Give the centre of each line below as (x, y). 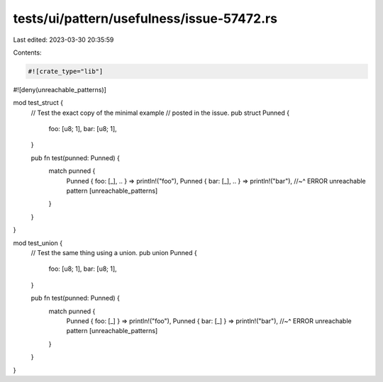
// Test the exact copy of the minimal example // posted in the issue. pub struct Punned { (160, 113)
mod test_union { (38, 243)
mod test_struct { (38, 103)
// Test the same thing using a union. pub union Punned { (114, 252)
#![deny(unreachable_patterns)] (60, 89)
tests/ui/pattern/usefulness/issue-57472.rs (145, 18)
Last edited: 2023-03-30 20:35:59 (63, 40)
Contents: (27, 52)
